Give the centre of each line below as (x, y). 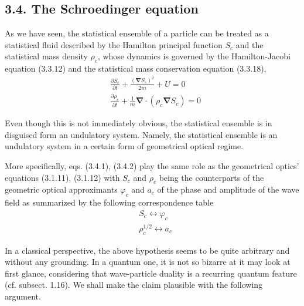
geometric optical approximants (61, 189)
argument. (23, 296)
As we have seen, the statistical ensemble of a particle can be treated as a (137, 33)
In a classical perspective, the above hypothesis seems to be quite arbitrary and (147, 250)
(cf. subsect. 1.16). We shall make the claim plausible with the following (134, 285)
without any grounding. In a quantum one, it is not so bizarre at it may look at (148, 262)
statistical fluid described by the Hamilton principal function (114, 44)
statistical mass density (46, 56)
